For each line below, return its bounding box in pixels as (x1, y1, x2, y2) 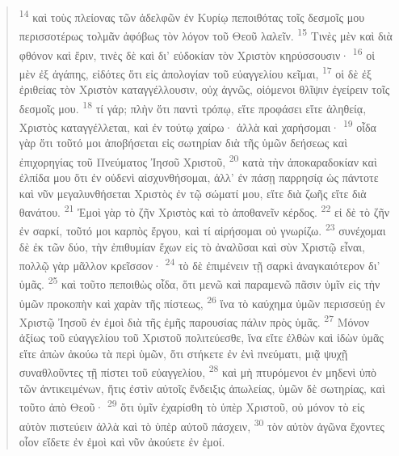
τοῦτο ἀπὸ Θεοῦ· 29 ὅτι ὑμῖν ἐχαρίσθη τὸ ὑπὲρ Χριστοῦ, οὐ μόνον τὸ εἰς (19, 396, 365, 415)
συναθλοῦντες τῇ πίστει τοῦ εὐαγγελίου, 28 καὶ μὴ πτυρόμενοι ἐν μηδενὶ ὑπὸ (19, 361, 376, 381)
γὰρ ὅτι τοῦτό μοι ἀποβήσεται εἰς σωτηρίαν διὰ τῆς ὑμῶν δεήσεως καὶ (19, 134, 347, 151)
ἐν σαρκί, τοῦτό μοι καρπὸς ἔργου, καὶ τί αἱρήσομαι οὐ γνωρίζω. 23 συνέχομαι (19, 220, 386, 239)
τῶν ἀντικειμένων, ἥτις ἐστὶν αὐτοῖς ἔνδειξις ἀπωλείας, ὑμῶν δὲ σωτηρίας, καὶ (19, 379, 385, 396)
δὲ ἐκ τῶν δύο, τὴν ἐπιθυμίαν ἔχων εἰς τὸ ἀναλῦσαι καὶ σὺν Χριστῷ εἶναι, (19, 238, 365, 255)
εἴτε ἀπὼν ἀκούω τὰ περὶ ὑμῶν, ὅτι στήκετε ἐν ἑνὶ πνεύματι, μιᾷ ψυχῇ (19, 344, 348, 361)
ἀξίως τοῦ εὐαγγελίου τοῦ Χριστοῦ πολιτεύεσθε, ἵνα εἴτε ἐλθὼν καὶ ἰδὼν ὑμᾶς (19, 329, 384, 346)
